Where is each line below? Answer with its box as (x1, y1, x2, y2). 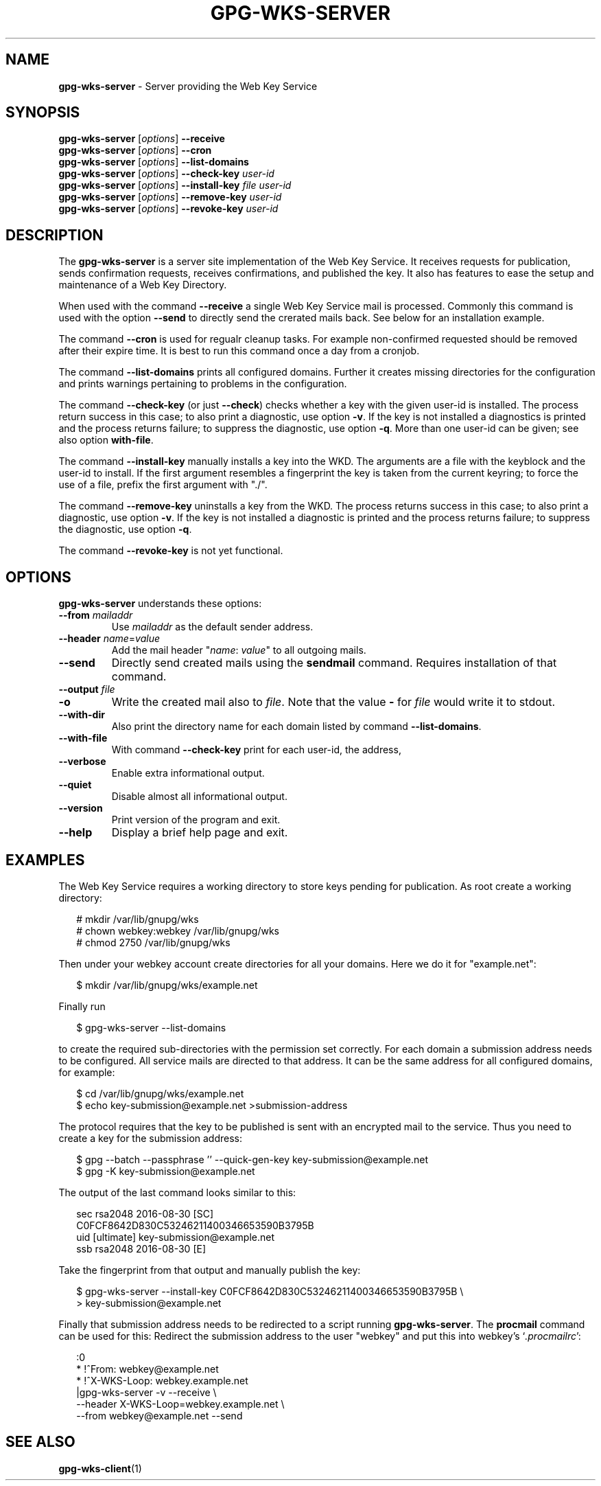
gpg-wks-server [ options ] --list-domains (58, 156, 249, 168)
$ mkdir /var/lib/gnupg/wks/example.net (76, 979, 258, 991)
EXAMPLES (5, 851, 85, 869)
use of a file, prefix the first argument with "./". (58, 479, 268, 491)
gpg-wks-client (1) (58, 1462, 142, 1474)
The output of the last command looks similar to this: (58, 1186, 296, 1198)
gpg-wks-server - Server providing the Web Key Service (58, 80, 318, 92)
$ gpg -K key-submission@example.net (76, 1165, 255, 1177)
